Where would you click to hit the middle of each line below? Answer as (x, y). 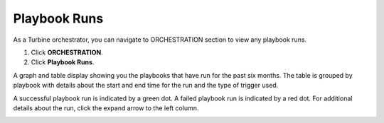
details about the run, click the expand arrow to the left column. (106, 108)
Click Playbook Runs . (63, 62)
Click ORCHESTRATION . (67, 52)
